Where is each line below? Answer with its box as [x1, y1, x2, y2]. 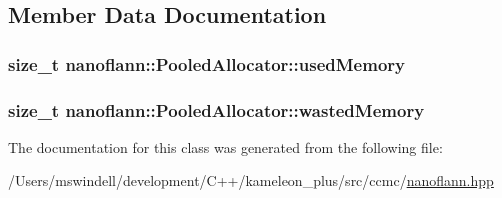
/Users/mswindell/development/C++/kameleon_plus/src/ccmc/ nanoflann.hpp [8, 170, 494, 191]
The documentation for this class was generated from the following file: [8, 136, 443, 157]
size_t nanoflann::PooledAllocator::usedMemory [8, 51, 405, 76]
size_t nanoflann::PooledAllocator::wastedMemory [8, 97, 425, 122]
